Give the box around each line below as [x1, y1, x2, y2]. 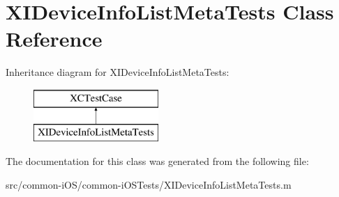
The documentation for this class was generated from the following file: [6, 154, 309, 168]
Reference [6, 24, 103, 53]
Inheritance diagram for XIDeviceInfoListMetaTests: [6, 65, 229, 79]
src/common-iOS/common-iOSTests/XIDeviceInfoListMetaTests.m [6, 177, 292, 191]
